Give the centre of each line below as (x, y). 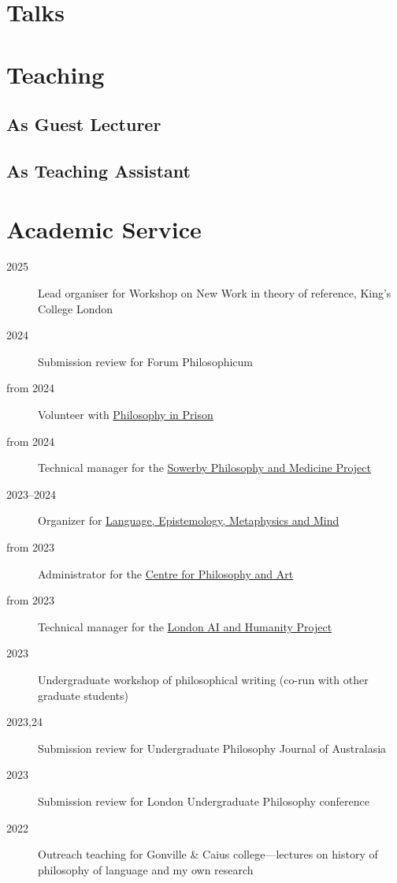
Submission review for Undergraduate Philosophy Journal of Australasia (212, 748)
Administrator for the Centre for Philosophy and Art (166, 573)
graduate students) (83, 695)
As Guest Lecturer (84, 124)
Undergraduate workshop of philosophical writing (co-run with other (203, 679)
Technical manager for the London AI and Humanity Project (185, 626)
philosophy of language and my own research (146, 869)
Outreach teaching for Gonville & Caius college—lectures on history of (208, 854)
